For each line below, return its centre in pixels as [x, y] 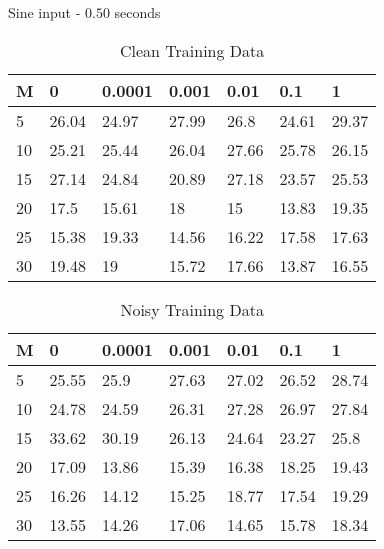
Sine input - [44, 12]
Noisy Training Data [192, 309]
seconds [137, 12]
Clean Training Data [192, 50]
